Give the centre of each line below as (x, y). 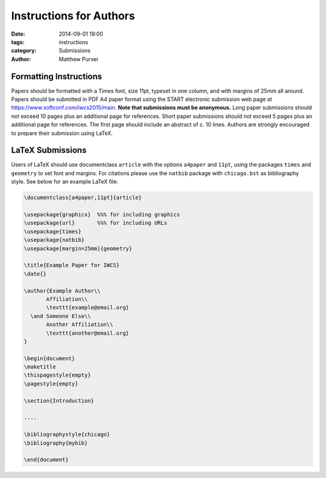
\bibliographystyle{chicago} (67, 434)
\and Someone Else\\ (61, 316)
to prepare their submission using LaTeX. (62, 133)
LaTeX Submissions (49, 150)
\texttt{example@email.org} (88, 308)
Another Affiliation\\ (80, 325)
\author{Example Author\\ (62, 291)
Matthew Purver (79, 59)
